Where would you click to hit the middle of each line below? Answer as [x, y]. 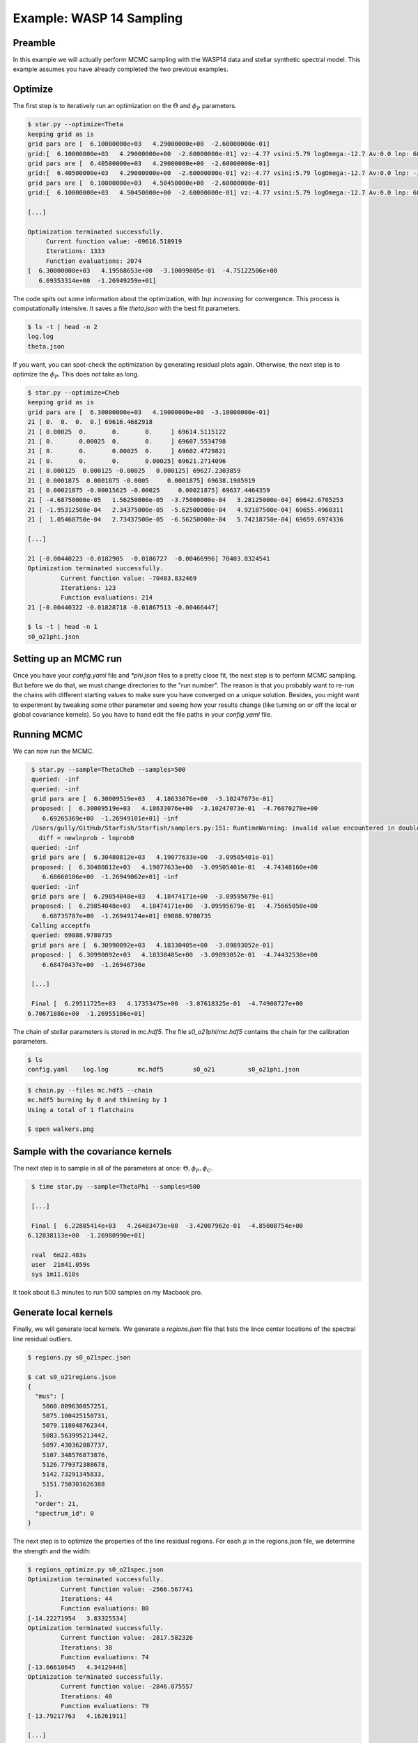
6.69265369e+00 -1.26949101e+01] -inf [110, 818]
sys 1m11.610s [55, 1274]
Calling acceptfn [61, 926]
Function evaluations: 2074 [94, 261]
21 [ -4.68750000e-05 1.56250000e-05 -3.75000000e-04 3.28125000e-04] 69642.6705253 [186, 500]
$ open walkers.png [61, 1129]
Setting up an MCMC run [67, 659]
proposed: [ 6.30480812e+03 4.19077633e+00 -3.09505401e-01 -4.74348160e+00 [175, 867]
